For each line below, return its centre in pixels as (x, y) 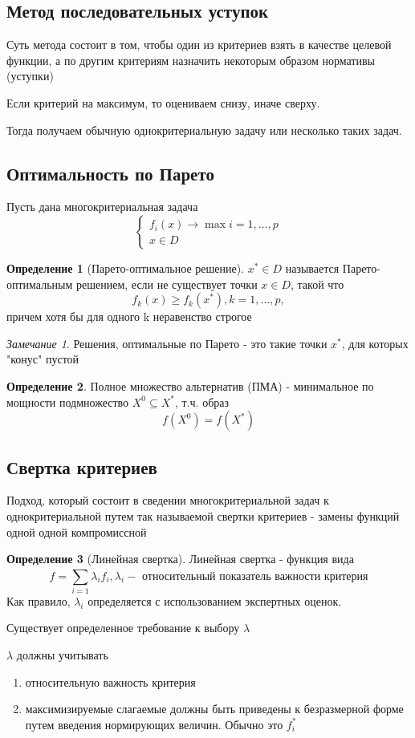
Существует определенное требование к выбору (123, 628)
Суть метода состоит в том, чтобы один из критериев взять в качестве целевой (199, 45)
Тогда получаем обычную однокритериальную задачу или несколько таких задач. (204, 130)
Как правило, (39, 600)
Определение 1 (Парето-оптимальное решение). (126, 268)
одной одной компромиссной (77, 531)
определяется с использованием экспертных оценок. (215, 600)
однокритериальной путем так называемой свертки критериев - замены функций (203, 515)
